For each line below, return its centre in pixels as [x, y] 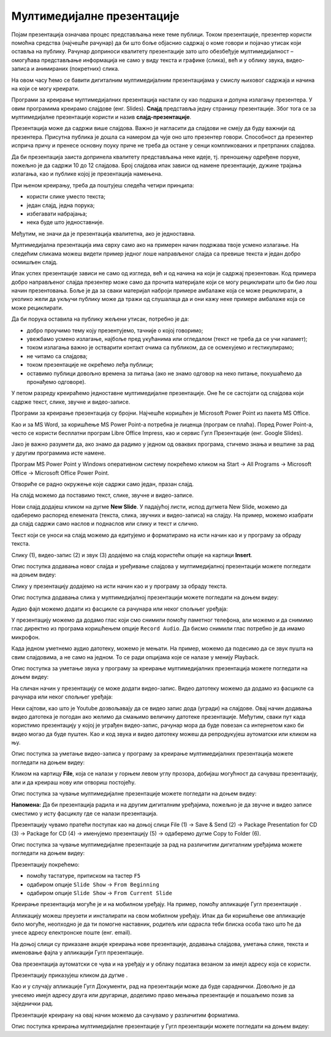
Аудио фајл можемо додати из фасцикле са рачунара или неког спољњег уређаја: [120, 609]
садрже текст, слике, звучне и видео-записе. [71, 402]
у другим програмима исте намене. [59, 453]
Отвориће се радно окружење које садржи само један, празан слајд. [103, 484]
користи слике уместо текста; [66, 197]
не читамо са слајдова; [57, 356]
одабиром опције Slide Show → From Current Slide [100, 893]
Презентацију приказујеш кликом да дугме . [70, 975]
